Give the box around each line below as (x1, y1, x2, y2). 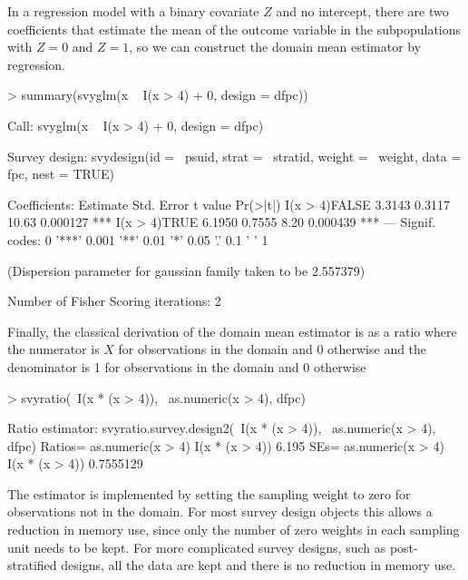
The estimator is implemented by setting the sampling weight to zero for (7, 484, 411, 503)
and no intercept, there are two (276, 2, 449, 20)
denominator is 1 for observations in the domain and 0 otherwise (7, 357, 366, 376)
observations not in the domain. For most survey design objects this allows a (7, 502, 433, 521)
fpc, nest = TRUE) (7, 164, 114, 183)
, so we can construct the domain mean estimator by (129, 37, 422, 56)
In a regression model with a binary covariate (7, 2, 259, 20)
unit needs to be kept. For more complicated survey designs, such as (7, 537, 386, 556)
